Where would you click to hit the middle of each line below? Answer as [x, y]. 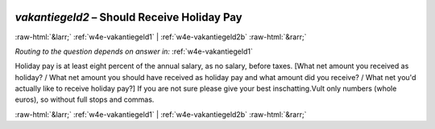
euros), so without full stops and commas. [85, 99]
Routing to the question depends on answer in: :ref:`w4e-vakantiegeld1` [134, 51]
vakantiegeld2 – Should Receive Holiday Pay [128, 17]
